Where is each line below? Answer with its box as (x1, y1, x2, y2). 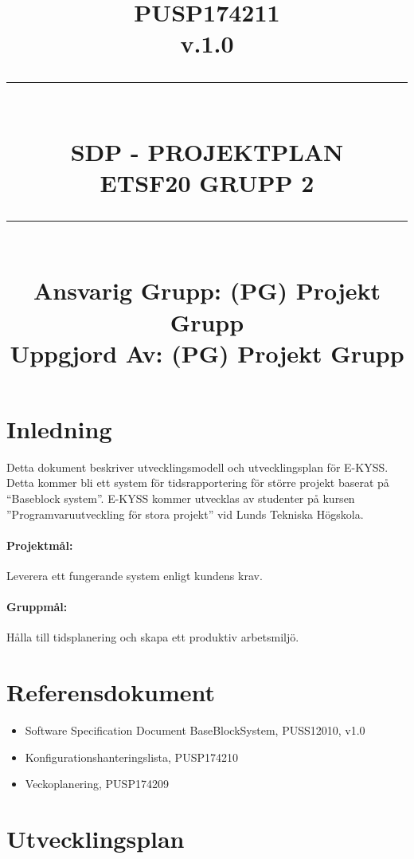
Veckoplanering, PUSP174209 (25, 775, 169, 792)
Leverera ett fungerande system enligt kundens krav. (6, 567, 263, 583)
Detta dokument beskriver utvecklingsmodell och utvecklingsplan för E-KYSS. (6, 458, 389, 475)
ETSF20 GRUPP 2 (100, 166, 314, 198)
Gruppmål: (6, 598, 68, 615)
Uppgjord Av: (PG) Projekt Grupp (10, 336, 404, 369)
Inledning (6, 412, 112, 445)
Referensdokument (6, 676, 216, 708)
